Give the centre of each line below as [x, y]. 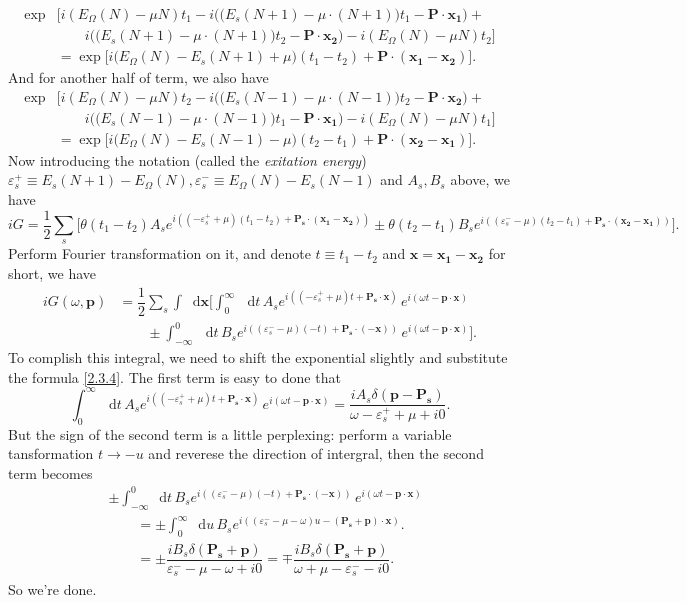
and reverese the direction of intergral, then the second [316, 453]
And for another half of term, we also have [138, 77]
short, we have [52, 273]
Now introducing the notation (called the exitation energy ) [187, 159]
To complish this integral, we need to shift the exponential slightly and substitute [258, 357]
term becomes [50, 472]
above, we [480, 179]
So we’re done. [52, 588]
